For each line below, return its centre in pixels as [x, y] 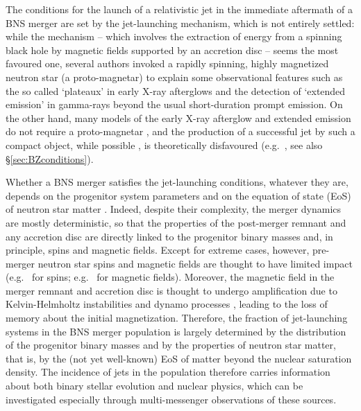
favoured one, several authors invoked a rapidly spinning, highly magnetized [167, 63]
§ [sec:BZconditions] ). [50, 158]
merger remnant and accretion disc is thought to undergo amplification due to [171, 290]
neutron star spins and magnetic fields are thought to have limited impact [195, 263]
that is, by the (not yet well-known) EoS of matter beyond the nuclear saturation [179, 358]
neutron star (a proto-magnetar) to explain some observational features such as [174, 77]
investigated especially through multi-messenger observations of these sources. [171, 399]
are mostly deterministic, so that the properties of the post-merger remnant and [176, 222]
